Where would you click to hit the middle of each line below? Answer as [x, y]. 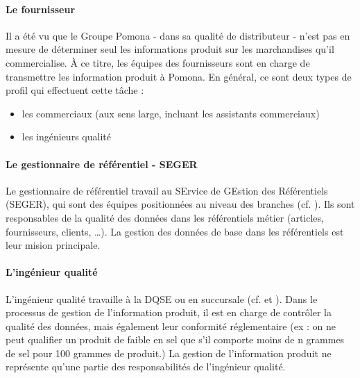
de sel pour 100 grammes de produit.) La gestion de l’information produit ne [169, 353]
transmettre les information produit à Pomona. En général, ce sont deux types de [179, 76]
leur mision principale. [53, 245]
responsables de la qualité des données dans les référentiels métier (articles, [165, 217]
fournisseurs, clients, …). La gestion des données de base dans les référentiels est [175, 231]
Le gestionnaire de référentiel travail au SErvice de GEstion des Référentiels [167, 190]
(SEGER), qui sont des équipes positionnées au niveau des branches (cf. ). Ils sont [180, 204]
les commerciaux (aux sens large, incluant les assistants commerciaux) [171, 113]
